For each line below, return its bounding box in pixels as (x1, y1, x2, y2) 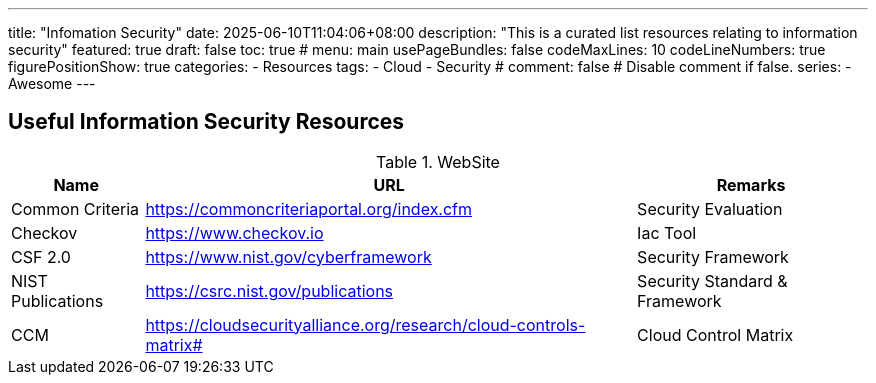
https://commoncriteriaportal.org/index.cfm (145, 198, 473, 219)
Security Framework (637, 246, 789, 267)
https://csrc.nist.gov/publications (145, 280, 394, 301)
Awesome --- (8, 75, 96, 92)
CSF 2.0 (11, 246, 71, 267)
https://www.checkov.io (145, 222, 324, 243)
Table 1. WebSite (376, 151, 500, 172)
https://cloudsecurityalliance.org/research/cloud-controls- (145, 314, 586, 335)
